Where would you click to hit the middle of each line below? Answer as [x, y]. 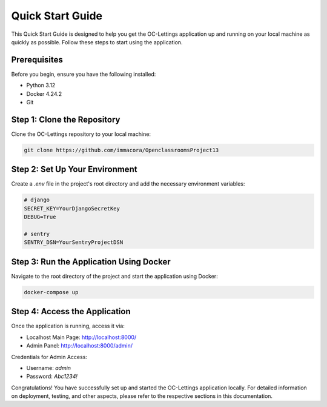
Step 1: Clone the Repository [66, 119]
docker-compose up [51, 292]
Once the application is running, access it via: [68, 326]
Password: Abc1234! [52, 377]
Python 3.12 [41, 86]
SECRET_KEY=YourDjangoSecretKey [72, 208]
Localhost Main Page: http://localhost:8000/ [81, 337]
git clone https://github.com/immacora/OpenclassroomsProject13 [121, 150]
